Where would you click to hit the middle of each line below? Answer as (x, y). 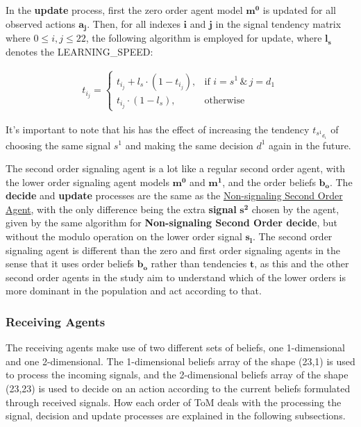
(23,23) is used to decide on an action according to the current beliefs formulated (178, 388)
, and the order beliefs (269, 182)
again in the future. (310, 145)
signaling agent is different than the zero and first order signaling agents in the (173, 250)
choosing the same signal (58, 145)
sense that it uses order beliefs (70, 263)
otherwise (225, 100)
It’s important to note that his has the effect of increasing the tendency (158, 129)
